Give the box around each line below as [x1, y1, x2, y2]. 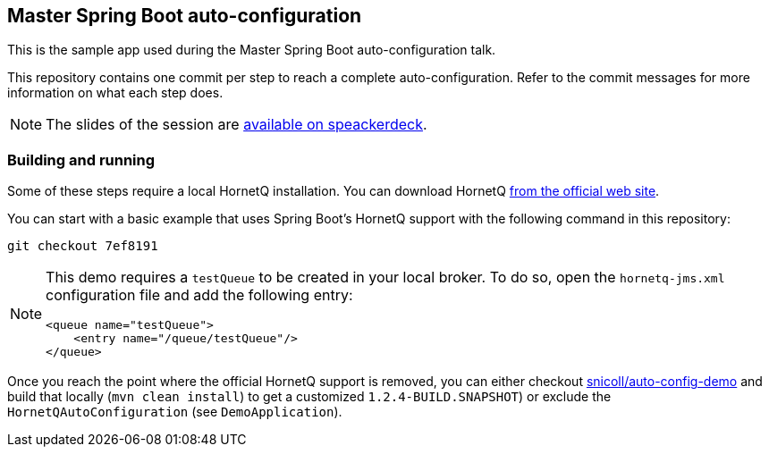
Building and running [7, 150, 156, 169]
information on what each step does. [7, 85, 224, 101]
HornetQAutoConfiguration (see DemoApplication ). [7, 404, 342, 420]
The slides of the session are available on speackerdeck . [46, 115, 427, 134]
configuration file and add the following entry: [46, 286, 353, 305]
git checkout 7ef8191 [7, 239, 158, 254]
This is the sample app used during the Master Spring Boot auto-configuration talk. [7, 42, 496, 58]
